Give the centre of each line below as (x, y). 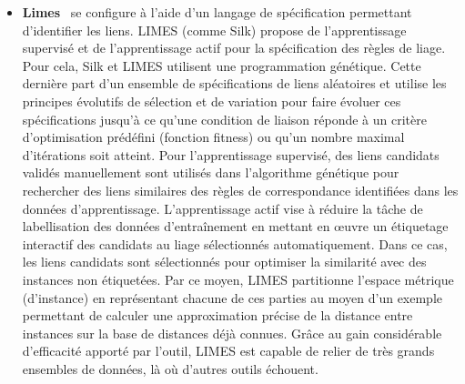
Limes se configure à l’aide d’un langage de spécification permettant (217, 12)
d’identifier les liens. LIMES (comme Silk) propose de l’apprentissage (214, 30)
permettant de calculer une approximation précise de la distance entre (217, 315)
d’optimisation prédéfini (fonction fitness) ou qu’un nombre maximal (213, 137)
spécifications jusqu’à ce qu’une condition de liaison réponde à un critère (224, 119)
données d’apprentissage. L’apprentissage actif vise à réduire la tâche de (222, 208)
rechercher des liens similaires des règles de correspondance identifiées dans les (240, 190)
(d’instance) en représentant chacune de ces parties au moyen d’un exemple (232, 297)
